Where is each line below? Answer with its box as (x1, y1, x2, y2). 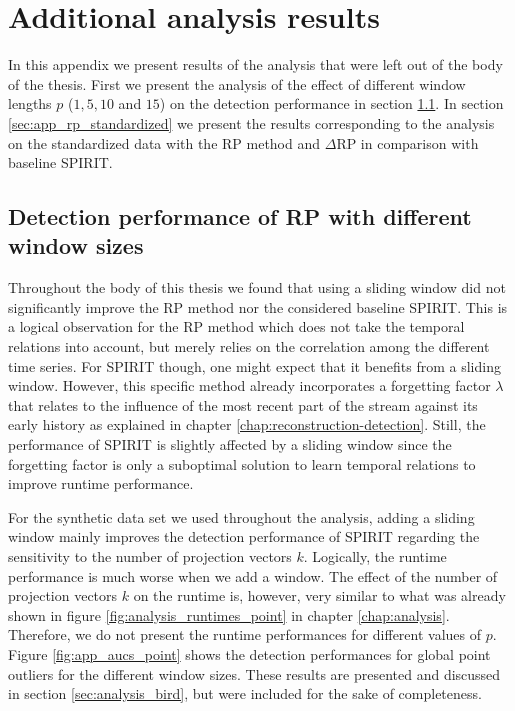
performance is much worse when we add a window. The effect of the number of (8, 565, 498, 586)
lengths (8, 93, 52, 114)
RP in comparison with (336, 132, 479, 153)
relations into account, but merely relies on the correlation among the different (8, 336, 490, 357)
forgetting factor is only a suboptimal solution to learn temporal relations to (8, 453, 476, 474)
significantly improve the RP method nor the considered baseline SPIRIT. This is (8, 296, 508, 317)
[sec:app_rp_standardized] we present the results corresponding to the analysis (8, 112, 495, 133)
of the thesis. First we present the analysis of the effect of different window (8, 73, 466, 94)
